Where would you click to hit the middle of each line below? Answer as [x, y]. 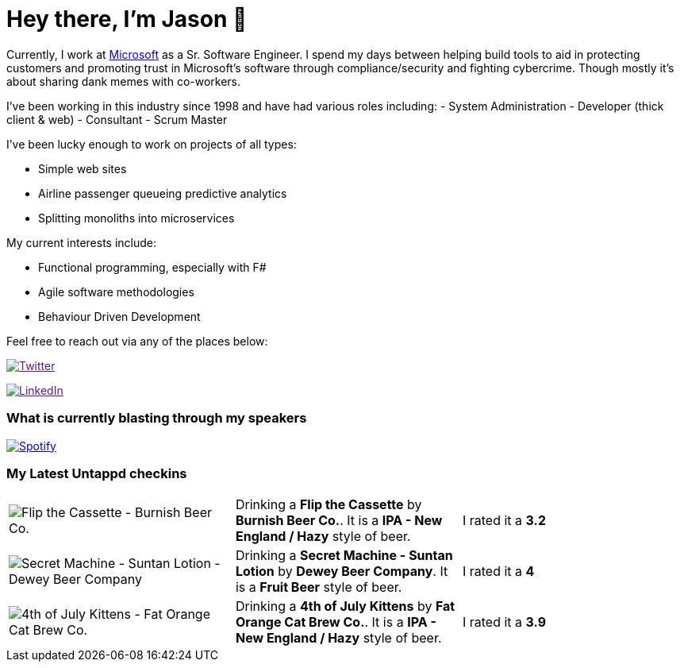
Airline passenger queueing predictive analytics [163, 193]
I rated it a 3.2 [504, 521]
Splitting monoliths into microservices [136, 218]
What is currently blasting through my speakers [157, 418]
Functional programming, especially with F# [152, 267]
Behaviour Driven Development [119, 316]
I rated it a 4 [498, 571]
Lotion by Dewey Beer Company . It [342, 571]
